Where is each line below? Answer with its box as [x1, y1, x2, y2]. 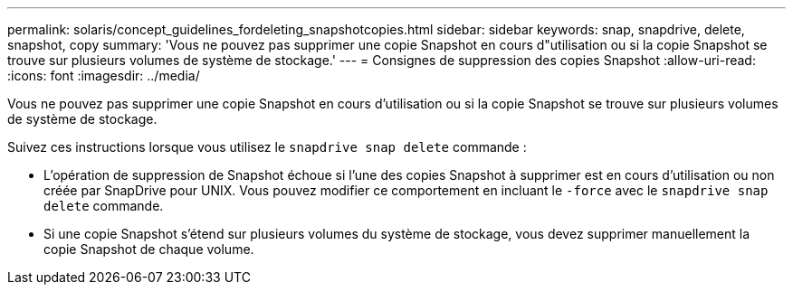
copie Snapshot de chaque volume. [43, 241, 254, 257]
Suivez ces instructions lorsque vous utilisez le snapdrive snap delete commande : [7, 139, 527, 155]
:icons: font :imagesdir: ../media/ [7, 68, 200, 83]
